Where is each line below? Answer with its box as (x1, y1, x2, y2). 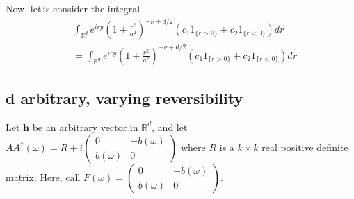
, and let (152, 119, 188, 134)
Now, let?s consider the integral (6, 1, 140, 15)
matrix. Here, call (6, 170, 81, 184)
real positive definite (262, 140, 348, 155)
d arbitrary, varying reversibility (6, 87, 243, 109)
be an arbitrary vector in (32, 119, 138, 134)
